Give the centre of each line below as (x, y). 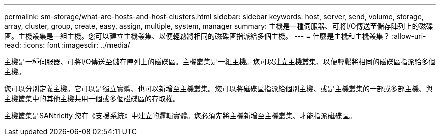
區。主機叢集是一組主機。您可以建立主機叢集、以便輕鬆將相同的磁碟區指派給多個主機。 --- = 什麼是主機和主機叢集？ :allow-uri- (215, 36)
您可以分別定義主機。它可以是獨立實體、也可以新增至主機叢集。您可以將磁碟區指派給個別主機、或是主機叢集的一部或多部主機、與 (218, 89)
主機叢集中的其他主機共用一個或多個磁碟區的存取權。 (92, 99)
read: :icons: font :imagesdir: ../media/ (67, 45)
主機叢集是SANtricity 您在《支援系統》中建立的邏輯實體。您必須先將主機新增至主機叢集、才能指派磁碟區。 (180, 116)
